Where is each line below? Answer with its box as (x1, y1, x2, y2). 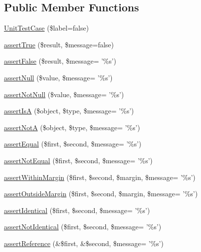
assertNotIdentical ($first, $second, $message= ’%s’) (4, 221, 162, 232)
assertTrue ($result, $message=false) (4, 39, 114, 49)
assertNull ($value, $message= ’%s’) (4, 72, 113, 82)
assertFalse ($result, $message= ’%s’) (4, 56, 116, 66)
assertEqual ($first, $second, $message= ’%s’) (4, 139, 141, 149)
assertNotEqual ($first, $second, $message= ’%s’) (4, 155, 153, 165)
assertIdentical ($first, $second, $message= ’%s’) (4, 205, 150, 215)
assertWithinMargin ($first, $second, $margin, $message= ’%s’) (4, 172, 196, 182)
